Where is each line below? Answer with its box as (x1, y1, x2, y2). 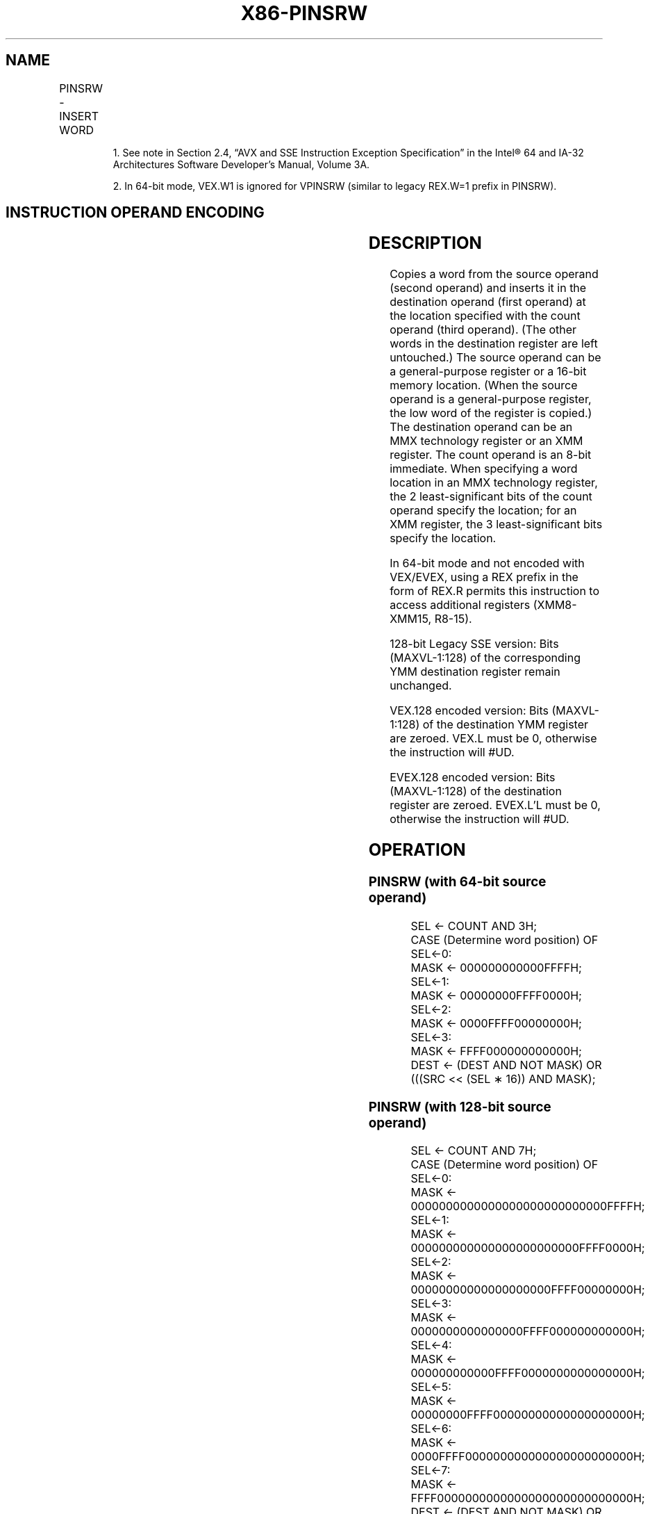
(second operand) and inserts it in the (390, 281, 587, 295)
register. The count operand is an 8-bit (390, 448, 592, 462)
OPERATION (368, 840, 466, 861)
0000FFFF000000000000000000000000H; (410, 1449, 645, 1464)
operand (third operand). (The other (390, 323, 577, 337)
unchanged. (390, 678, 452, 693)
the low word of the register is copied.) (390, 406, 592, 421)
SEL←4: (410, 1338, 452, 1353)
